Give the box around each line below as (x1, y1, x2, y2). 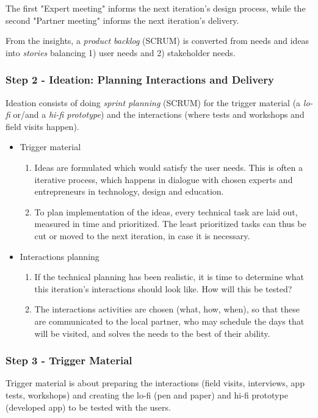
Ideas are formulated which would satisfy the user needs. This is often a (34, 160, 303, 173)
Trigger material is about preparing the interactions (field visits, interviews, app (5, 377, 305, 389)
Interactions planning (20, 250, 99, 262)
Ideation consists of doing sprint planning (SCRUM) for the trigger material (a (5, 96, 301, 109)
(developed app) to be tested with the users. (5, 400, 171, 413)
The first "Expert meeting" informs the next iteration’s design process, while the (5, 2, 306, 14)
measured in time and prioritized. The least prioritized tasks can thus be (34, 217, 306, 230)
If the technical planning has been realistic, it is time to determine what (34, 270, 304, 283)
